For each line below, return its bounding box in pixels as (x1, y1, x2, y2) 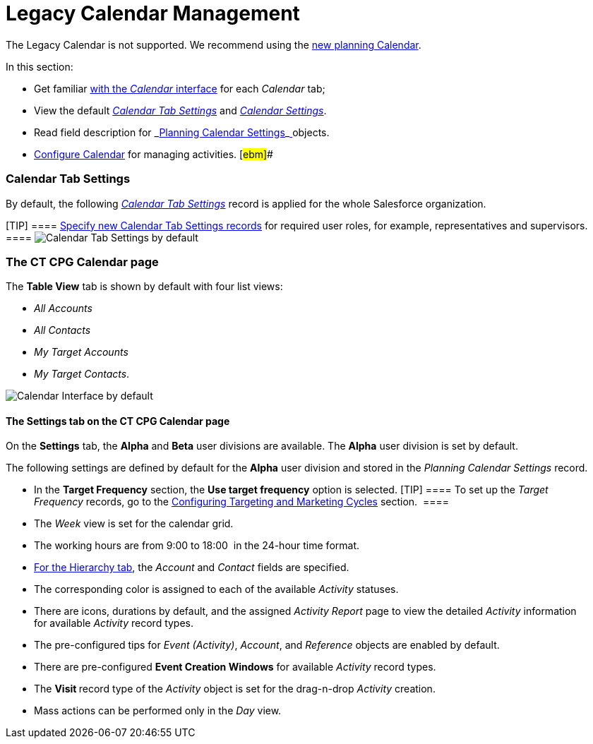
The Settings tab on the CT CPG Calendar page (6, 414, 230, 427)
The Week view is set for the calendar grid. (34, 517, 234, 530)
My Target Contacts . (34, 368, 130, 380)
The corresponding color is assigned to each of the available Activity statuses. (34, 583, 399, 596)
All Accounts (34, 302, 92, 315)
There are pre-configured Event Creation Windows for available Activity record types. (34, 661, 436, 673)
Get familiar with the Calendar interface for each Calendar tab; (34, 82, 325, 95)
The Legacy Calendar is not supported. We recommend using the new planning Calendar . (6, 38, 421, 51)
